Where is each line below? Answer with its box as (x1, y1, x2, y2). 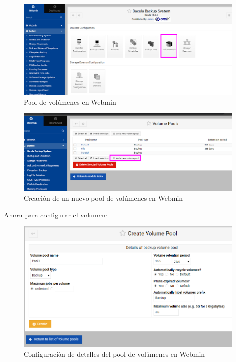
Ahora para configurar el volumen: (4, 209, 108, 219)
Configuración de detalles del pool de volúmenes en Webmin (24, 349, 205, 359)
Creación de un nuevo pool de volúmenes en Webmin (24, 192, 183, 203)
